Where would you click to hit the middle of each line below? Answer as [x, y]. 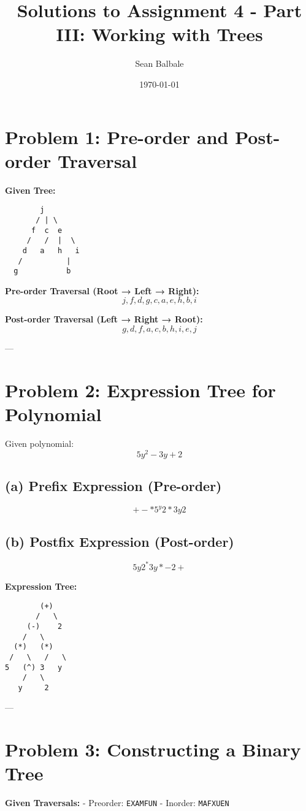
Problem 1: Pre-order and [117, 136]
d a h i [51, 250]
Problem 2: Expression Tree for [140, 390]
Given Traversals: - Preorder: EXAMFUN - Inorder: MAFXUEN [117, 803]
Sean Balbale [159, 63]
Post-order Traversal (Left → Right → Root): [104, 319]
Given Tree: [30, 190]
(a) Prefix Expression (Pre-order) [113, 485]
